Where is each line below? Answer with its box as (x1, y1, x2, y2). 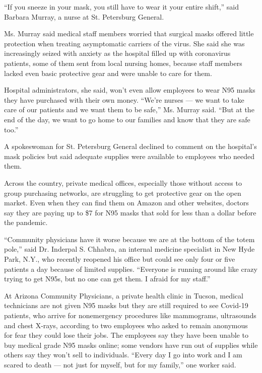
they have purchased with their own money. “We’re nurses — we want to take (4, 94, 244, 105)
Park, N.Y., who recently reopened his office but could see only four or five (4, 254, 235, 264)
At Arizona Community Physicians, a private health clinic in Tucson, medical (4, 290, 243, 301)
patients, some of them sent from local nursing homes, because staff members (4, 57, 242, 68)
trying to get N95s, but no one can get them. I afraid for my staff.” (4, 273, 211, 284)
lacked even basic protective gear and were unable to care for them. (4, 67, 212, 78)
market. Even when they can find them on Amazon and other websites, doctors (4, 197, 249, 208)
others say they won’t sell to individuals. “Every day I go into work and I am (4, 349, 242, 360)
